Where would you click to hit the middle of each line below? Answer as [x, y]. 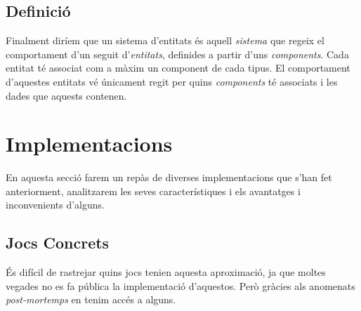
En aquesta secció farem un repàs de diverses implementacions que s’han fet [169, 177]
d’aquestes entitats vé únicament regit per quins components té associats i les [172, 81]
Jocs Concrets [58, 243]
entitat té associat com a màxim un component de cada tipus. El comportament [178, 68]
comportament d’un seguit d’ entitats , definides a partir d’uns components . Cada [177, 54]
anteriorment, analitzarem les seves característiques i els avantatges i [153, 191]
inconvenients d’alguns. [55, 205]
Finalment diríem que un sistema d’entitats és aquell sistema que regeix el [165, 40]
